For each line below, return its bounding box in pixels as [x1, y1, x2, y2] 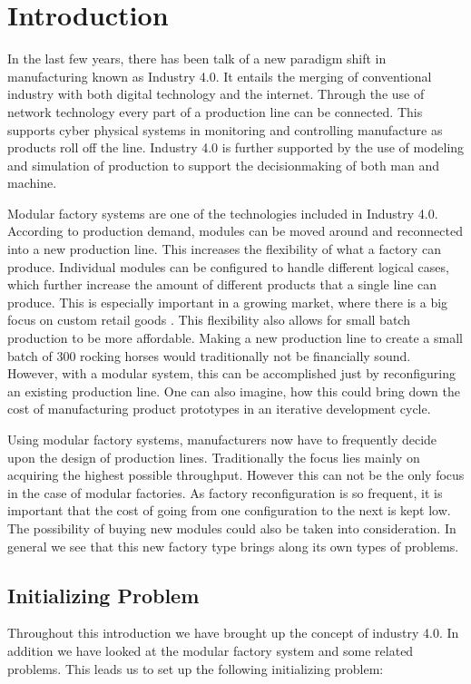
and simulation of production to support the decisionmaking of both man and [7, 155, 439, 174]
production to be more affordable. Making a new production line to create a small [7, 328, 463, 347]
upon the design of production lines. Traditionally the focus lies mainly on [7, 447, 420, 466]
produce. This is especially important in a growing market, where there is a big [7, 292, 448, 311]
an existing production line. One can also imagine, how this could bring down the [7, 381, 460, 400]
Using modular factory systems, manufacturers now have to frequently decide [7, 430, 437, 448]
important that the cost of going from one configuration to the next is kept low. [7, 501, 451, 520]
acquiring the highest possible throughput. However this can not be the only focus [7, 465, 465, 484]
